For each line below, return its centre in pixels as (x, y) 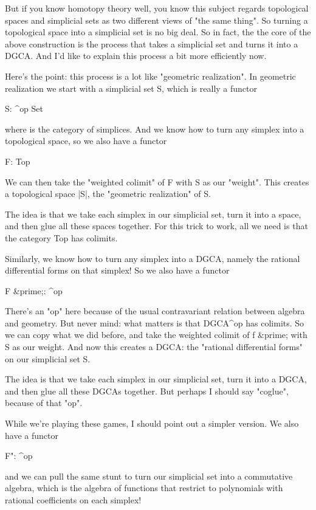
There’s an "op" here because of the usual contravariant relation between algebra (155, 311)
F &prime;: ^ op (34, 290)
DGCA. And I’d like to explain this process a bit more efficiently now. (136, 56)
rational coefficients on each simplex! (73, 500)
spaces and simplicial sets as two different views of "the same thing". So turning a (156, 20)
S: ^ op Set (24, 109)
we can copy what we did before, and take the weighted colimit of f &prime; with (156, 335)
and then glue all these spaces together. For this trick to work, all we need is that (156, 226)
